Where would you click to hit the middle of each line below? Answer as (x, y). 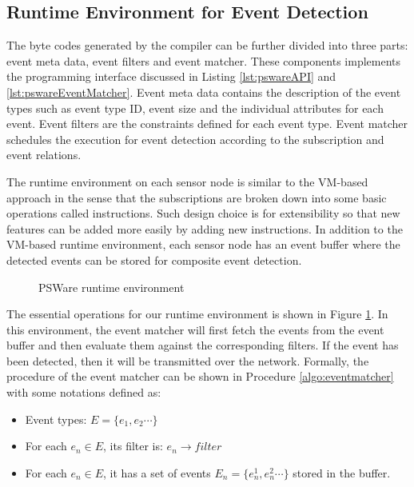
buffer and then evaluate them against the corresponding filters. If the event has (203, 345)
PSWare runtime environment (111, 287)
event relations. (44, 155)
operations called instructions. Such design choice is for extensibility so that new (203, 213)
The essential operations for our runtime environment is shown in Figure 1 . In (197, 314)
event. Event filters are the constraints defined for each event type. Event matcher (207, 124)
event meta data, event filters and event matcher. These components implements (204, 60)
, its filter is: (133, 446)
